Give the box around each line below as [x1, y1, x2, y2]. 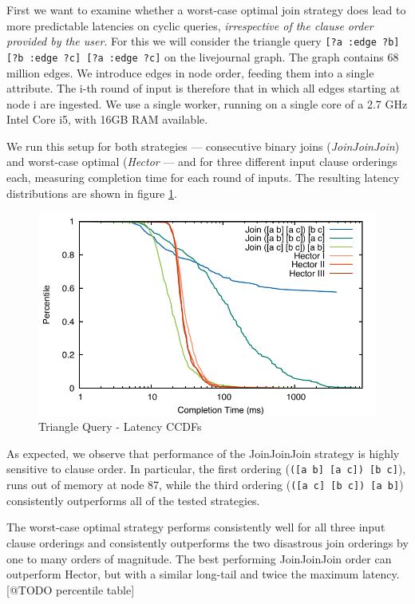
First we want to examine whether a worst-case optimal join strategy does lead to [6, 2, 406, 18]
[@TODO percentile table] [6, 581, 135, 598]
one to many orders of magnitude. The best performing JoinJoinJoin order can [6, 550, 392, 566]
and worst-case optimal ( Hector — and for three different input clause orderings [6, 153, 397, 170]
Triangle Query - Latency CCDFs [38, 418, 202, 435]
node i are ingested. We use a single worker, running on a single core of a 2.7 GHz [6, 95, 408, 112]
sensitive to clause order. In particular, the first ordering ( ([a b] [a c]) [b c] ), [6, 460, 406, 477]
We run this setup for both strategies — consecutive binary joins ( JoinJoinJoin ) [6, 137, 400, 154]
